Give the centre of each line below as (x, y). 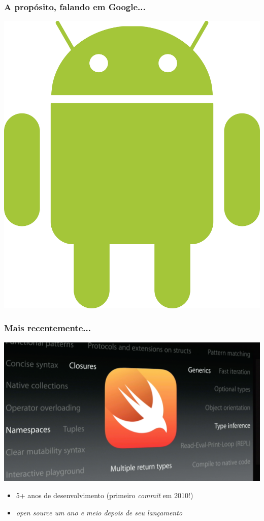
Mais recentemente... (47, 328)
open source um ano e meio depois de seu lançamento (99, 512)
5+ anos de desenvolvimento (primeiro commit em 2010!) (105, 495)
